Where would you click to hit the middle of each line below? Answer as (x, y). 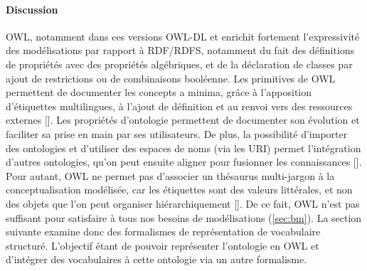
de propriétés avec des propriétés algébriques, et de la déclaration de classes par (179, 64)
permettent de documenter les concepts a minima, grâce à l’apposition (159, 92)
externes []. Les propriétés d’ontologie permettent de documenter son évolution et (183, 120)
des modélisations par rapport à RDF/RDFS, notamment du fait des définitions (180, 50)
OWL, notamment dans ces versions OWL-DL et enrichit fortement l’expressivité (183, 36)
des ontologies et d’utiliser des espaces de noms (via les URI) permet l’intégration (183, 148)
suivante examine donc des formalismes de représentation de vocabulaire (163, 232)
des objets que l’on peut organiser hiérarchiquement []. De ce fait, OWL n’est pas (183, 203)
